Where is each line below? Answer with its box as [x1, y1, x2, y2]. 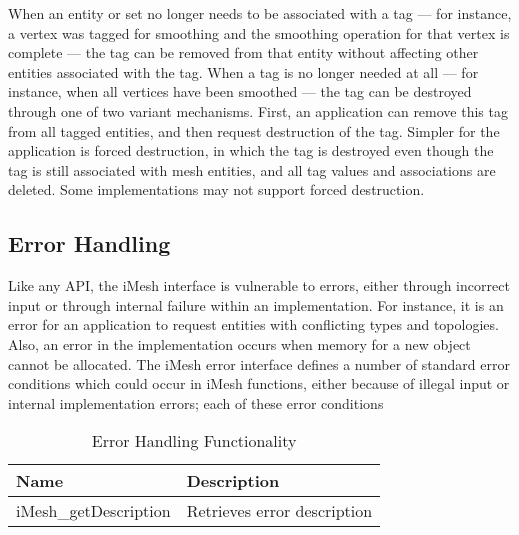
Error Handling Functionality [91, 429, 297, 453]
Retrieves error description [186, 499, 373, 523]
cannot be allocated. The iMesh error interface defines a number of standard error [8, 353, 510, 374]
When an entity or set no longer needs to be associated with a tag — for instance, [8, 3, 512, 23]
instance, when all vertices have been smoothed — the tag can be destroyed [8, 81, 472, 102]
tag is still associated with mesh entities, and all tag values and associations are [8, 159, 496, 180]
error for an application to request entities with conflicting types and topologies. [8, 314, 499, 335]
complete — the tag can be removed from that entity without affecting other [8, 42, 479, 63]
